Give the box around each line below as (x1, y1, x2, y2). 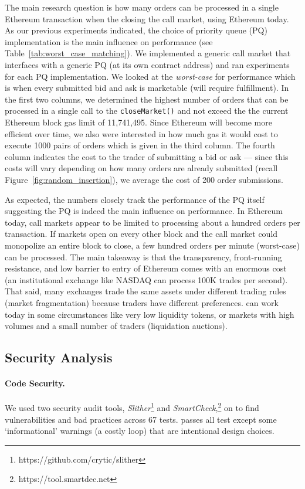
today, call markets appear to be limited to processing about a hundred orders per (5, 216, 300, 228)
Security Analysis (5, 348, 113, 366)
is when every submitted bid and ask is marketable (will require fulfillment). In (5, 81, 289, 94)
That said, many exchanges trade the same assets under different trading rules (5, 285, 286, 297)
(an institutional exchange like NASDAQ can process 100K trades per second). (5, 273, 288, 286)
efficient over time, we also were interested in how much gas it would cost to (5, 127, 278, 140)
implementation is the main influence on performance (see (5, 35, 213, 47)
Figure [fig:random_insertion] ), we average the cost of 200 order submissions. (5, 173, 283, 185)
